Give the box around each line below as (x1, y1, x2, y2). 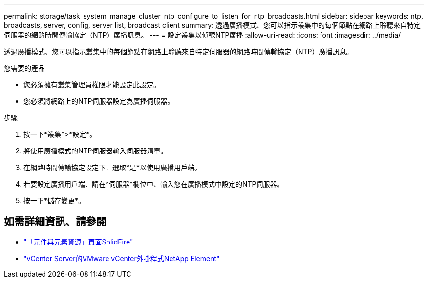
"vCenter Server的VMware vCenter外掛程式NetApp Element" (23, 254, 220, 263)
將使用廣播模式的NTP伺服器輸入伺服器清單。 (23, 147, 168, 155)
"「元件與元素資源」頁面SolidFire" (23, 237, 133, 246)
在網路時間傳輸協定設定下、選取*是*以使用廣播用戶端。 (23, 163, 202, 171)
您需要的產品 (4, 64, 45, 72)
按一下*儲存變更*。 (23, 196, 86, 205)
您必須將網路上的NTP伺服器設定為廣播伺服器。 (23, 97, 174, 105)
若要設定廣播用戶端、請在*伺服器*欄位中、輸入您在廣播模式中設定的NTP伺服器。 (23, 180, 284, 188)
